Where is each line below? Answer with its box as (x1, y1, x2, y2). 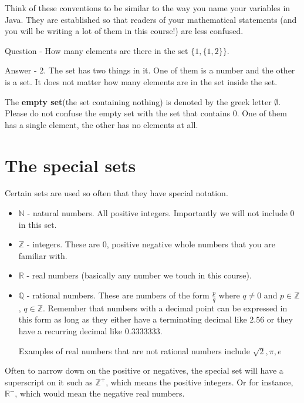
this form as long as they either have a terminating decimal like (18, 313, 247, 325)
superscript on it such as (5, 375, 93, 388)
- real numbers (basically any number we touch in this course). (26, 269, 252, 281)
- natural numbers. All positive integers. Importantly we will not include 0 (27, 207, 295, 219)
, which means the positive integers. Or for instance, (106, 375, 293, 388)
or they (266, 313, 293, 325)
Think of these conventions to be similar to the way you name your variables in (5, 2, 291, 14)
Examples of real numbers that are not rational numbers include (18, 344, 250, 357)
